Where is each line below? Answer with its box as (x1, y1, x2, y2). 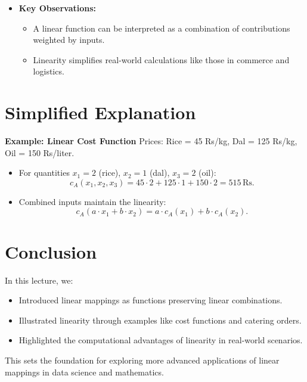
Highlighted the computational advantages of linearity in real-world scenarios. (18, 334, 303, 346)
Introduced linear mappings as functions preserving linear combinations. (18, 294, 283, 306)
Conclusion (5, 239, 97, 263)
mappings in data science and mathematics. (5, 365, 164, 378)
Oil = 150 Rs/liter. (5, 146, 75, 159)
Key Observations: (18, 2, 97, 14)
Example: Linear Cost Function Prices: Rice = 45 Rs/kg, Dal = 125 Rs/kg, (5, 135, 297, 147)
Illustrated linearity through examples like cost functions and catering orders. (18, 313, 302, 326)
